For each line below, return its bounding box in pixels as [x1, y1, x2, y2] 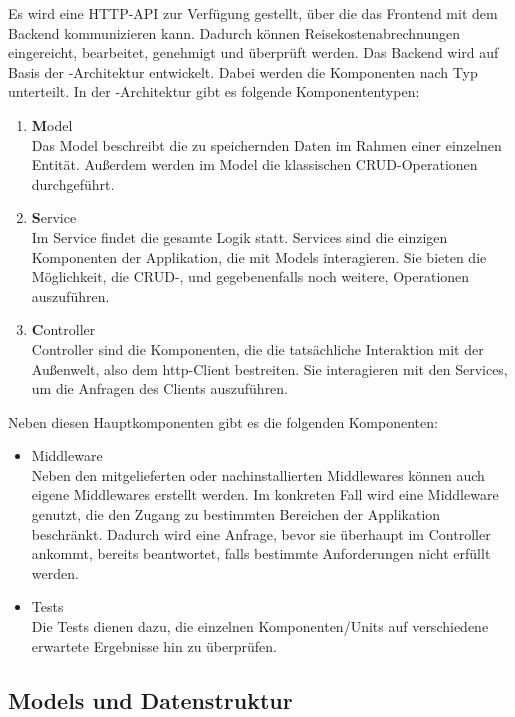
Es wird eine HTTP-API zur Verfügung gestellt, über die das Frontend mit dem [8, 3, 498, 23]
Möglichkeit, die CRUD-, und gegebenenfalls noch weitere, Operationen [31, 266, 470, 287]
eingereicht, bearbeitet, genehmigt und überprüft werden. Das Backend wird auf [8, 42, 499, 63]
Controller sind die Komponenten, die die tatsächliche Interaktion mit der [31, 338, 484, 359]
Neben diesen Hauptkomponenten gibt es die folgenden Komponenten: [8, 411, 438, 432]
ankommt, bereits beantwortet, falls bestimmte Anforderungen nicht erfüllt [31, 543, 491, 564]
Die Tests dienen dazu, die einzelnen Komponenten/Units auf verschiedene [31, 616, 489, 637]
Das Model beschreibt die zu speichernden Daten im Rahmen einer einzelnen [31, 134, 502, 155]
